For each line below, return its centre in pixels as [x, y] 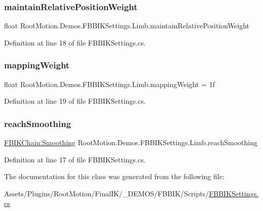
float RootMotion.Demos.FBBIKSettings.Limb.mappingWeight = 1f [109, 84]
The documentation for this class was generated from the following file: [114, 176]
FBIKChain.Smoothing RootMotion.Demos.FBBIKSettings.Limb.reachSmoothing [131, 142]
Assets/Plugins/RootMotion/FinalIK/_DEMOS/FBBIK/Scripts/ [107, 193]
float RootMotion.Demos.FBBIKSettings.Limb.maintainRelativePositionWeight [127, 26]
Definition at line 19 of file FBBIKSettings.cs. [75, 101]
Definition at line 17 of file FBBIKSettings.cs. [75, 159]
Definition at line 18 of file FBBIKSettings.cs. [75, 42]
